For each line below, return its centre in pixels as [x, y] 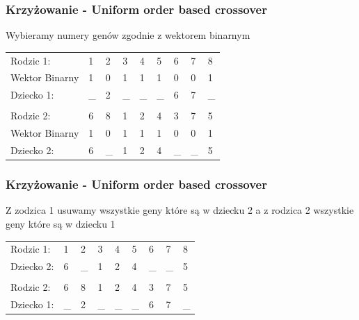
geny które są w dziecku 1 [61, 223]
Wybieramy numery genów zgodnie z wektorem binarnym [128, 35]
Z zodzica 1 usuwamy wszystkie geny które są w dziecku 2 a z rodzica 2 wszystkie [180, 210]
